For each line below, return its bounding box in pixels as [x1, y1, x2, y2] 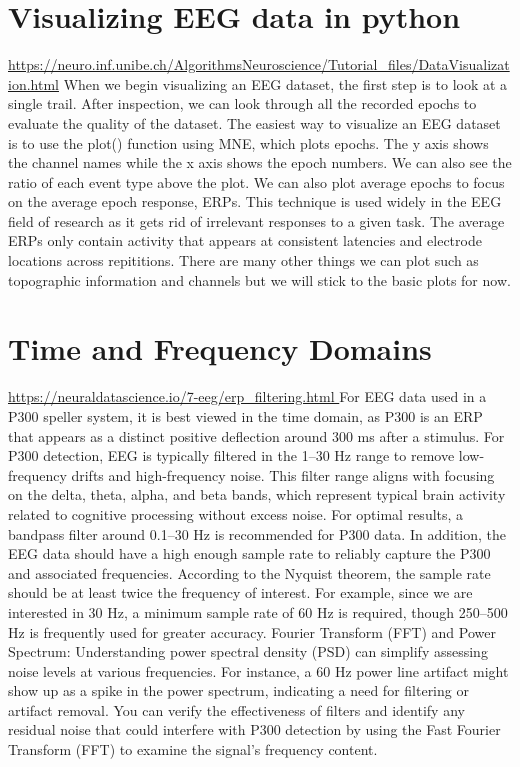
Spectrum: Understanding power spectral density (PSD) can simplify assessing [8, 641, 488, 662]
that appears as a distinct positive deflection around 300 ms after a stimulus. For [8, 425, 505, 446]
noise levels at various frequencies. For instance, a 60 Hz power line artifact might [8, 660, 509, 681]
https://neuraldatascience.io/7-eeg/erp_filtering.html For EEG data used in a [8, 386, 487, 407]
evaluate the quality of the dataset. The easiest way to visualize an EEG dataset [8, 112, 501, 133]
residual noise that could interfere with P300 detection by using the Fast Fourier [8, 719, 501, 740]
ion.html [8, 73, 59, 94]
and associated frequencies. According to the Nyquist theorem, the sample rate [8, 562, 491, 583]
